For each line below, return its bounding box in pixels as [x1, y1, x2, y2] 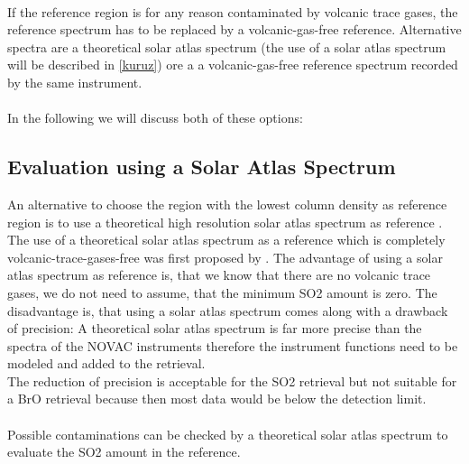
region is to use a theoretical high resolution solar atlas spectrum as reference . [7, 212, 443, 231]
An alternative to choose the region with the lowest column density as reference [7, 194, 447, 213]
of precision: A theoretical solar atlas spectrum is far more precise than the [7, 319, 422, 338]
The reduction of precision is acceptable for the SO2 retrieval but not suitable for [7, 371, 457, 390]
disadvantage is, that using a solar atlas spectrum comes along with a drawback [7, 301, 448, 320]
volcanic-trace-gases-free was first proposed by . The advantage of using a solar [7, 247, 443, 266]
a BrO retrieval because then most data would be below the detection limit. [7, 389, 427, 408]
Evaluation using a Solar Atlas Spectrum [7, 153, 396, 181]
